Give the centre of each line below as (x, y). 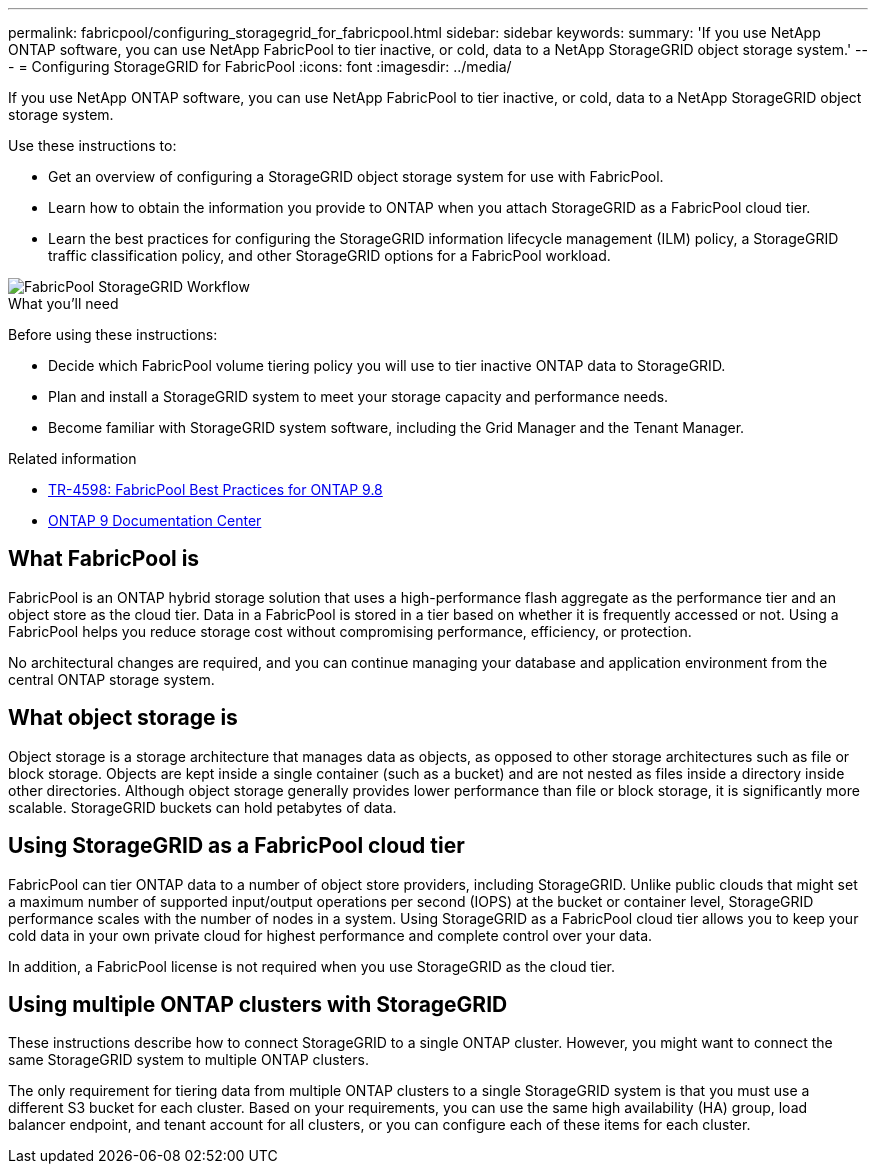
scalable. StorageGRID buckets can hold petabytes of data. (202, 807)
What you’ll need (63, 303)
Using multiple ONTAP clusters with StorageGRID (258, 1004)
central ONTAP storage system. (111, 679)
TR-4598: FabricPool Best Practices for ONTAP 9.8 (215, 489)
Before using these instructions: (113, 334)
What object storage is (123, 718)
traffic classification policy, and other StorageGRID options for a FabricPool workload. (329, 255)
